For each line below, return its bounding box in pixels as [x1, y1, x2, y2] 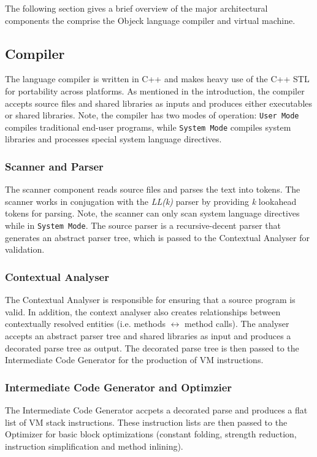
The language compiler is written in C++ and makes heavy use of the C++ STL [5, 72, 310, 85]
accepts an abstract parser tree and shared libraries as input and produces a [5, 329, 291, 342]
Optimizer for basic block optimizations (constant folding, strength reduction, [5, 428, 297, 440]
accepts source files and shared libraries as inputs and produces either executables [5, 96, 313, 109]
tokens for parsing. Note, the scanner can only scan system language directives [5, 207, 300, 220]
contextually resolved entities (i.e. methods [5, 317, 166, 330]
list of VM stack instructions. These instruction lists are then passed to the [5, 415, 288, 428]
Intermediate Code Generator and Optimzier [5, 379, 232, 394]
